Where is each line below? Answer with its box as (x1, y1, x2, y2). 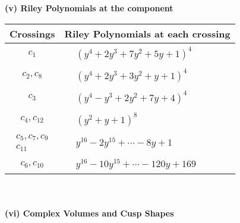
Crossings (10, 26, 55, 40)
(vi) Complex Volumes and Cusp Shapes (5, 206, 174, 219)
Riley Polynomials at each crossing (64, 26, 230, 40)
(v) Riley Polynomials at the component (5, 2, 173, 14)
